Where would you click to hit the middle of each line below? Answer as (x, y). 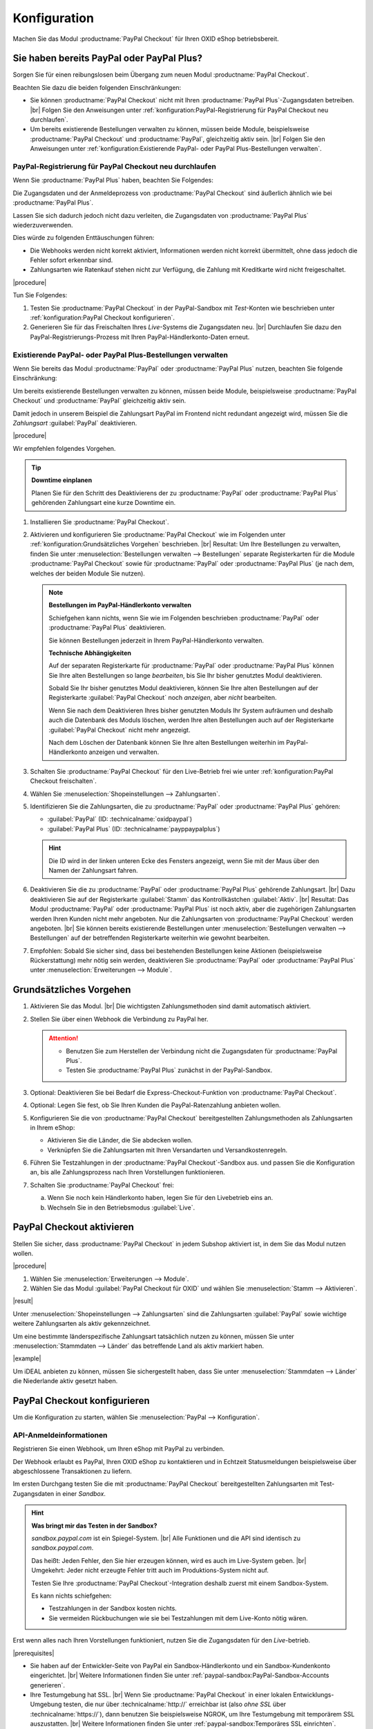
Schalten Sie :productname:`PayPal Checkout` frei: (102, 1185)
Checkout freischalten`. (63, 781)
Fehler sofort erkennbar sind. (71, 260)
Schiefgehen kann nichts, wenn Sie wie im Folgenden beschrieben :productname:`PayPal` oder (184, 618)
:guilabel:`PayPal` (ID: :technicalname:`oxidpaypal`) (120, 819)
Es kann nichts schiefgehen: (71, 1596)
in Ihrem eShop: (52, 1127)
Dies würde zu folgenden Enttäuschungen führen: (84, 238)
